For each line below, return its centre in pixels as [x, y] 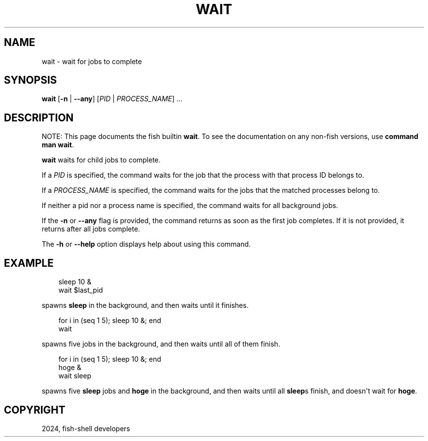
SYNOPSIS [31, 80]
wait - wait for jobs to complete [92, 61]
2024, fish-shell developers [86, 428]
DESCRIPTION [39, 117]
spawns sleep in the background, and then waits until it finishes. [145, 305]
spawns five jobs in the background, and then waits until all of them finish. [161, 344]
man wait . [58, 145]
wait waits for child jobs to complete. [101, 160]
